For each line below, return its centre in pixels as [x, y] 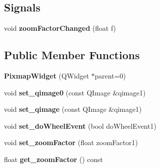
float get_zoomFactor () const [53, 159]
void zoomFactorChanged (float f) [60, 28]
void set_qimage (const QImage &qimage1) [73, 109]
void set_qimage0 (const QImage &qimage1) [75, 92]
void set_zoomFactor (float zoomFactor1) [71, 142]
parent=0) [110, 76]
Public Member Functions [72, 55]
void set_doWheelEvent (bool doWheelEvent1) [80, 126]
